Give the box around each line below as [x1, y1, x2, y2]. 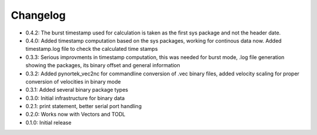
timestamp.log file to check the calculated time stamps [25, 46, 158, 53]
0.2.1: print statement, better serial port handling [25, 103, 142, 110]
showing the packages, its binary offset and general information [25, 62, 180, 69]
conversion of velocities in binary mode [25, 78, 122, 85]
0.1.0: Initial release [25, 119, 72, 126]
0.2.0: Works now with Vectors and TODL [25, 111, 126, 118]
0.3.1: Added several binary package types [25, 86, 129, 94]
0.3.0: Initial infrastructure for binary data [25, 94, 125, 102]
